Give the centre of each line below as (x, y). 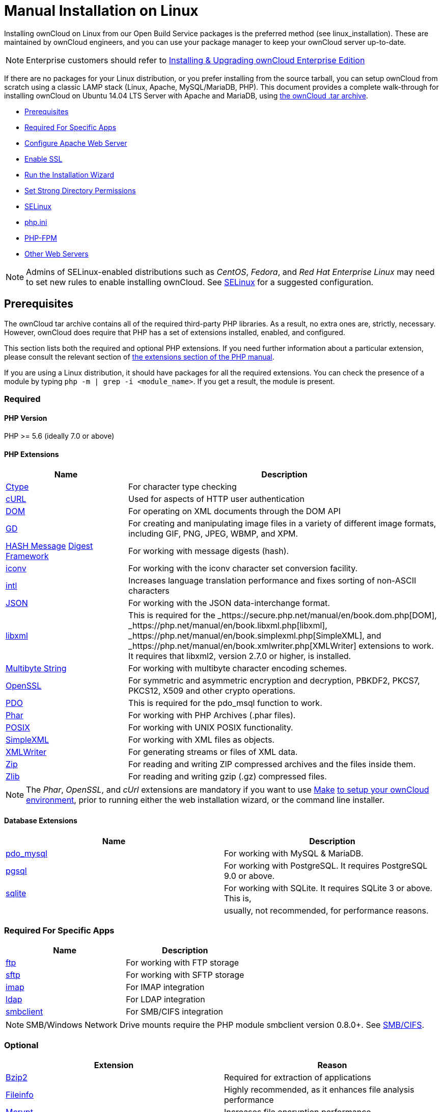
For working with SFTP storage (185, 975)
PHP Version (26, 418)
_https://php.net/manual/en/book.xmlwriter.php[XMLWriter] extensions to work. (281, 646)
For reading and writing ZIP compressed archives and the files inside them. (272, 764)
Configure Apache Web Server (76, 143)
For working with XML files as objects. (201, 740)
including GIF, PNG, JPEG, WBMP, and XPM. (213, 534)
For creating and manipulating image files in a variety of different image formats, (282, 524)
